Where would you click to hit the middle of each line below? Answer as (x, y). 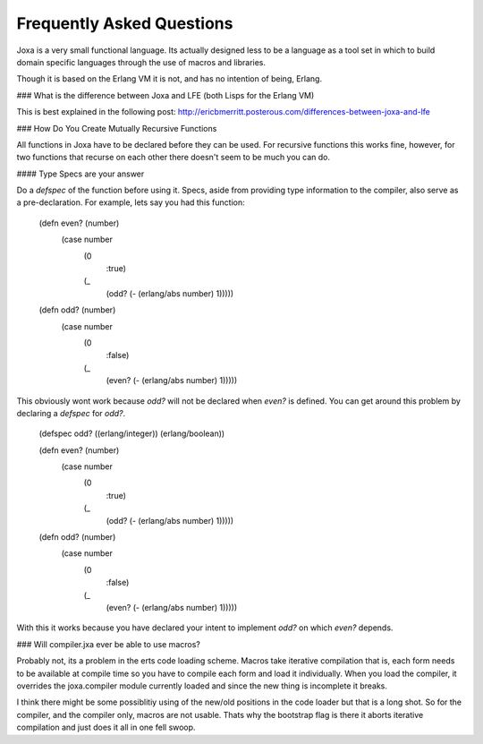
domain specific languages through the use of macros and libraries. (141, 62)
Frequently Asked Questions (125, 23)
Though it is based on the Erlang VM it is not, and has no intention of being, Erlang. (169, 79)
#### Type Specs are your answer (80, 174)
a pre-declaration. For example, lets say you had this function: (131, 202)
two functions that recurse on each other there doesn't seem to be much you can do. (174, 158)
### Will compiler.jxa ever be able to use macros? (108, 644)
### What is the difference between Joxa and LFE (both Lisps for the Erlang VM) (165, 95)
